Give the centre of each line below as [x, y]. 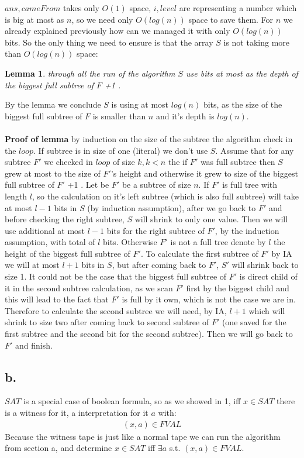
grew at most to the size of [53, 173]
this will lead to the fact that [57, 299]
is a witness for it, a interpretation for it [77, 413]
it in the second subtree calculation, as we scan [89, 287]
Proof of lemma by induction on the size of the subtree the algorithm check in [149, 138]
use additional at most [45, 230]
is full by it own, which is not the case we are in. [209, 299]
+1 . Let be [88, 185]
